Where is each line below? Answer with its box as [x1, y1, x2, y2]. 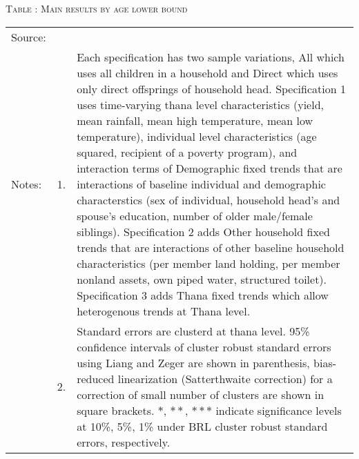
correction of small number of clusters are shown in [77, 386, 324, 402]
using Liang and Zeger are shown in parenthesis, [77, 354, 310, 371]
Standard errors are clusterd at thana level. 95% [77, 322, 310, 339]
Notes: [11, 175, 42, 192]
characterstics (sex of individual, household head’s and [77, 191, 340, 208]
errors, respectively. [77, 433, 171, 450]
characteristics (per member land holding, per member [77, 255, 340, 271]
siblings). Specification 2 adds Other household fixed [77, 223, 330, 240]
